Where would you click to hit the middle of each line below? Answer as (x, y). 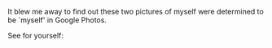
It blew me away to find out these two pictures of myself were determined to (136, 12)
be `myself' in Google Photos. (57, 20)
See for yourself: (36, 36)
